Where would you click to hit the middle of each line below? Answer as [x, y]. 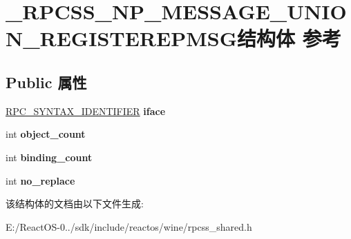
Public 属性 [46, 82]
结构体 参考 [289, 38]
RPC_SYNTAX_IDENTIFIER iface [86, 111]
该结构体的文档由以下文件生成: [75, 204]
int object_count [46, 134]
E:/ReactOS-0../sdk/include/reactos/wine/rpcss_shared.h [129, 226]
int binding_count [49, 157]
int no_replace [40, 180]
